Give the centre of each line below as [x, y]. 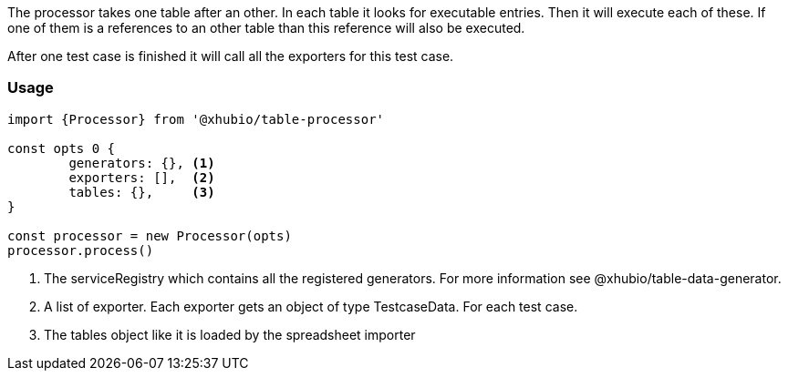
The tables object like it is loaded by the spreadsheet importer [230, 334]
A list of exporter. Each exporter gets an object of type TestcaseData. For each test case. [311, 306]
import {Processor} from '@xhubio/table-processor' [196, 119]
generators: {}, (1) [142, 163]
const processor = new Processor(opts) [150, 235]
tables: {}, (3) [142, 192]
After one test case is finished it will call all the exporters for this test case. [231, 56]
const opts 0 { [62, 148]
